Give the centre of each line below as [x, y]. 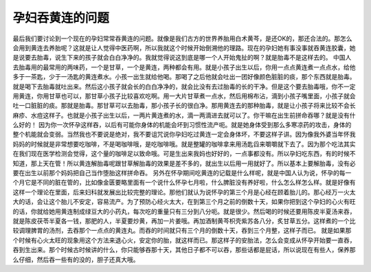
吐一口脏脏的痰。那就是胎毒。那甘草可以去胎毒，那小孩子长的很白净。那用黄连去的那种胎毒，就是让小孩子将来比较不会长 [184, 106]
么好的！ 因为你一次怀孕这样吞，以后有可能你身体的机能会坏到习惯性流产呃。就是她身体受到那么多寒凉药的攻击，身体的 [182, 125]
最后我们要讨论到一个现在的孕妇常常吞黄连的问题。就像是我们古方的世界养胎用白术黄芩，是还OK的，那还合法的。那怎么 [183, 38]
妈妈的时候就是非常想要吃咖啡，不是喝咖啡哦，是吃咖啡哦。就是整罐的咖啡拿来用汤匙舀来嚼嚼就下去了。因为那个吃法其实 [184, 144]
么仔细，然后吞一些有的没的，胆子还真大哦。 [76, 259]
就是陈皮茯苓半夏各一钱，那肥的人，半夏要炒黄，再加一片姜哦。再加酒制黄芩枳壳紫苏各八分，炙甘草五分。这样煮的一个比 [184, 220]
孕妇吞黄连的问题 [61, 18]
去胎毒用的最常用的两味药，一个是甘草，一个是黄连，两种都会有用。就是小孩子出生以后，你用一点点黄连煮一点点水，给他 [184, 67]
